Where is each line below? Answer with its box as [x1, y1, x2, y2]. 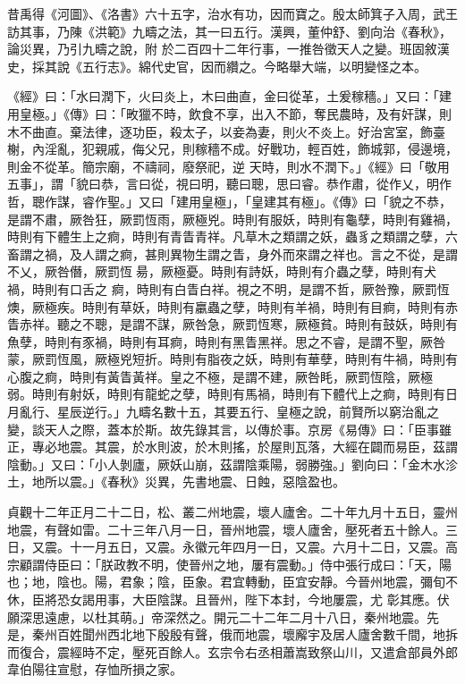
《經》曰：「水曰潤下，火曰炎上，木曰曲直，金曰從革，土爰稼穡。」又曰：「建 [7, 87, 452, 106]
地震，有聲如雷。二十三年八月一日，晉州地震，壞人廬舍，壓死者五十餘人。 [7, 519, 445, 538]
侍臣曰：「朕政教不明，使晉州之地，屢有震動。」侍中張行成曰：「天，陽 [44, 554, 452, 573]
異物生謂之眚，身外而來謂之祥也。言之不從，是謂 [169, 244, 458, 263]
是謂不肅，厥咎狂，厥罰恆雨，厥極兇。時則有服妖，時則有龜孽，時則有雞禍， [7, 209, 458, 228]
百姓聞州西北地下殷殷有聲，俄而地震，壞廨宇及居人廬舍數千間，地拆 [56, 625, 458, 644]
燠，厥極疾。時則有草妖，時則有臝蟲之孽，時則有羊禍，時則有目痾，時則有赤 [7, 297, 458, 316]
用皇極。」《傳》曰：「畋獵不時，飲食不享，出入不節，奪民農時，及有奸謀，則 [7, 104, 452, 122]
